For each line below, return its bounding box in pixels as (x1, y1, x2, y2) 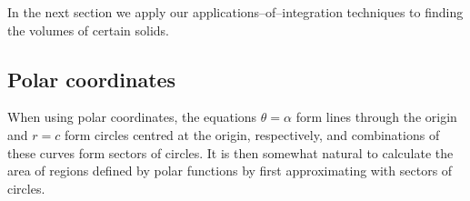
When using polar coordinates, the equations (7, 107, 257, 126)
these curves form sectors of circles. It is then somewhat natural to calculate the (7, 143, 454, 162)
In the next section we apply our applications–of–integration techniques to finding (7, 3, 464, 21)
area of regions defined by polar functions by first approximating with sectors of (7, 161, 453, 180)
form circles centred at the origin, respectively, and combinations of (64, 125, 440, 144)
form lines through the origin (295, 107, 457, 126)
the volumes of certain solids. (7, 20, 169, 39)
